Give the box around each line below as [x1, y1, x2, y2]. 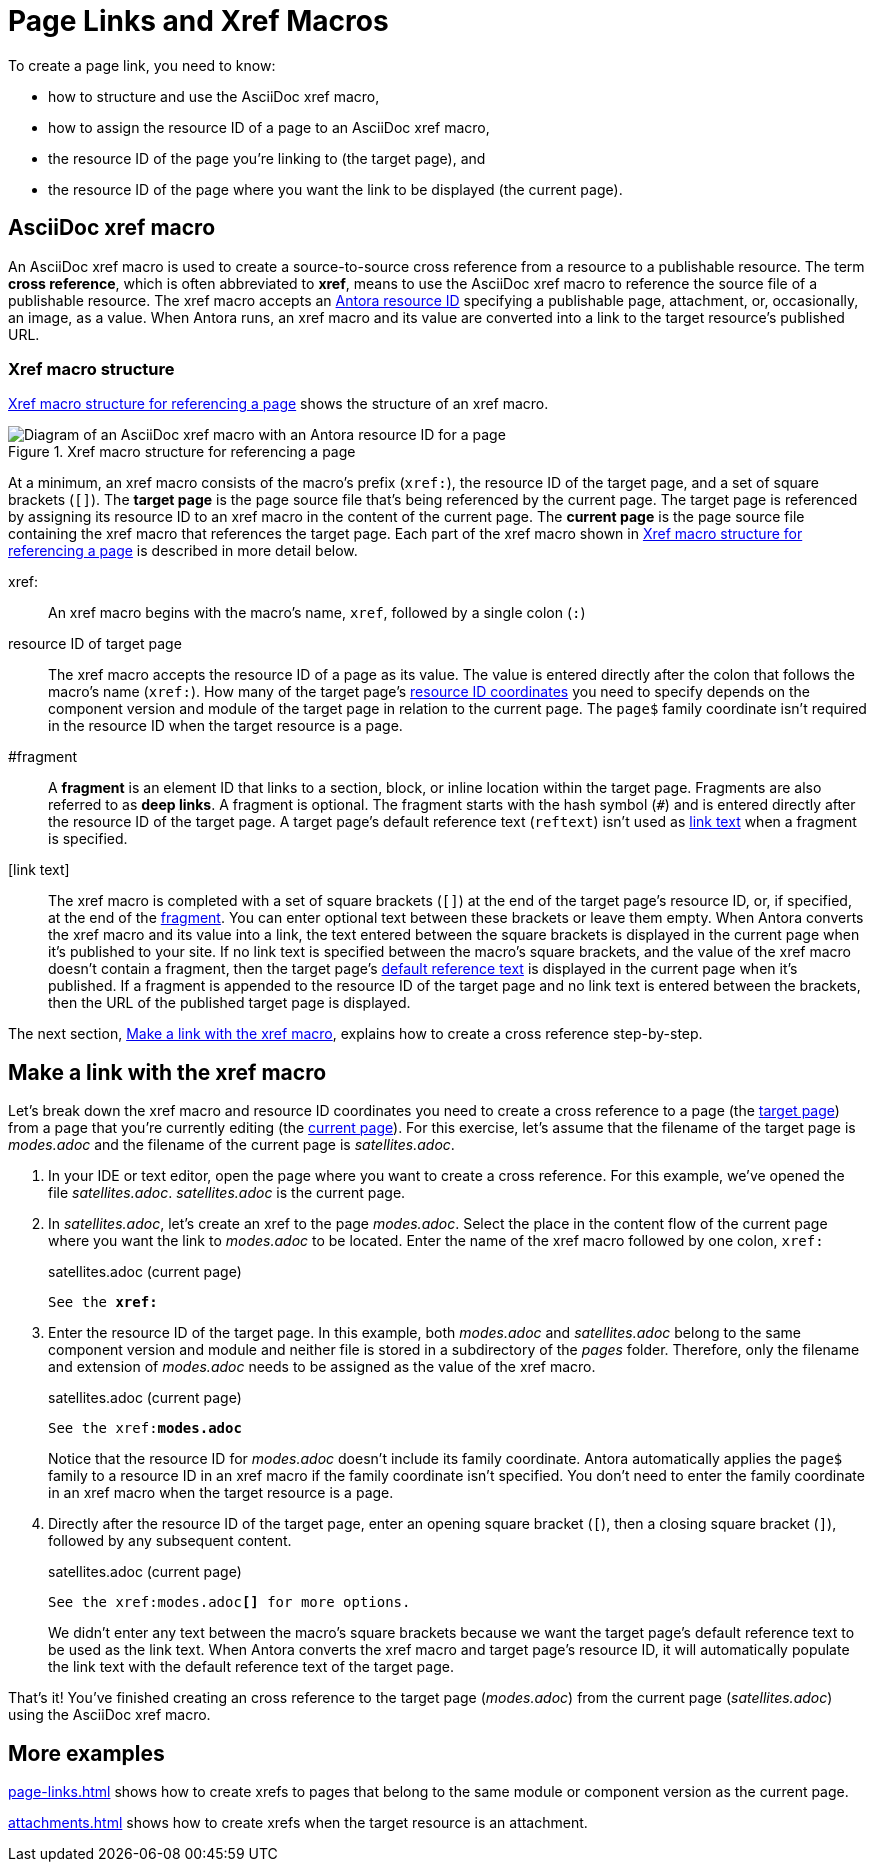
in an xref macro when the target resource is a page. [48, 1484, 394, 1502]
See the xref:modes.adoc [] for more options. [48, 1594, 411, 1611]
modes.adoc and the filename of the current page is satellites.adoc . [8, 1136, 455, 1154]
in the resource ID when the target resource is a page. [48, 717, 403, 735]
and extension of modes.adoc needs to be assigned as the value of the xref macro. [48, 1358, 596, 1376]
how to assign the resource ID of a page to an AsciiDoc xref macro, [48, 118, 490, 136]
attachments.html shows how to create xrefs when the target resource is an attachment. [8, 1814, 588, 1832]
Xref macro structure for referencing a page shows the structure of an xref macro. [8, 395, 549, 413]
